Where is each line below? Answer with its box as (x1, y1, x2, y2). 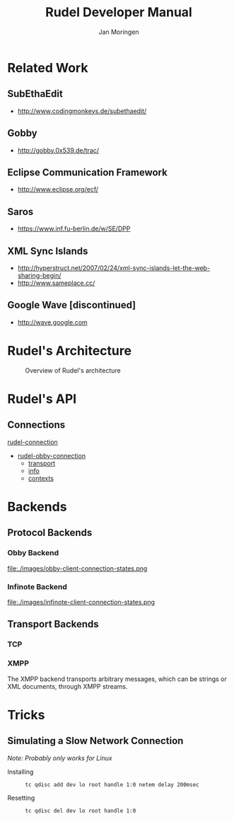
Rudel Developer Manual (45, 4, 192, 21)
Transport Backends (7, 618, 99, 630)
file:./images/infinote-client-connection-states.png (7, 598, 156, 606)
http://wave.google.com (17, 318, 88, 326)
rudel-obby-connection (17, 451, 86, 460)
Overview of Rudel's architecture (25, 366, 122, 375)
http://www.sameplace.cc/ (17, 279, 95, 287)
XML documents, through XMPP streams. (7, 682, 129, 690)
